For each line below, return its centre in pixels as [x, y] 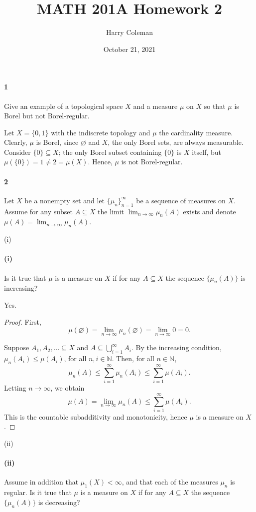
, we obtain [67, 388]
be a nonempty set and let [65, 200]
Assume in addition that [41, 482]
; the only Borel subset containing [110, 152]
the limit [111, 211]
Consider [17, 152]
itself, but [207, 152]
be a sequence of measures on [181, 200]
